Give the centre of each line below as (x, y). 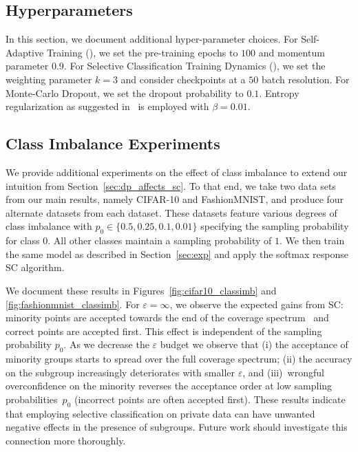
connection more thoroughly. (66, 440)
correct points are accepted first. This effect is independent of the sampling (164, 331)
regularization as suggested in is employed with (107, 106)
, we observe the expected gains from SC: (256, 304)
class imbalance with (49, 226)
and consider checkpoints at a (183, 79)
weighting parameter (49, 79)
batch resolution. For (305, 79)
